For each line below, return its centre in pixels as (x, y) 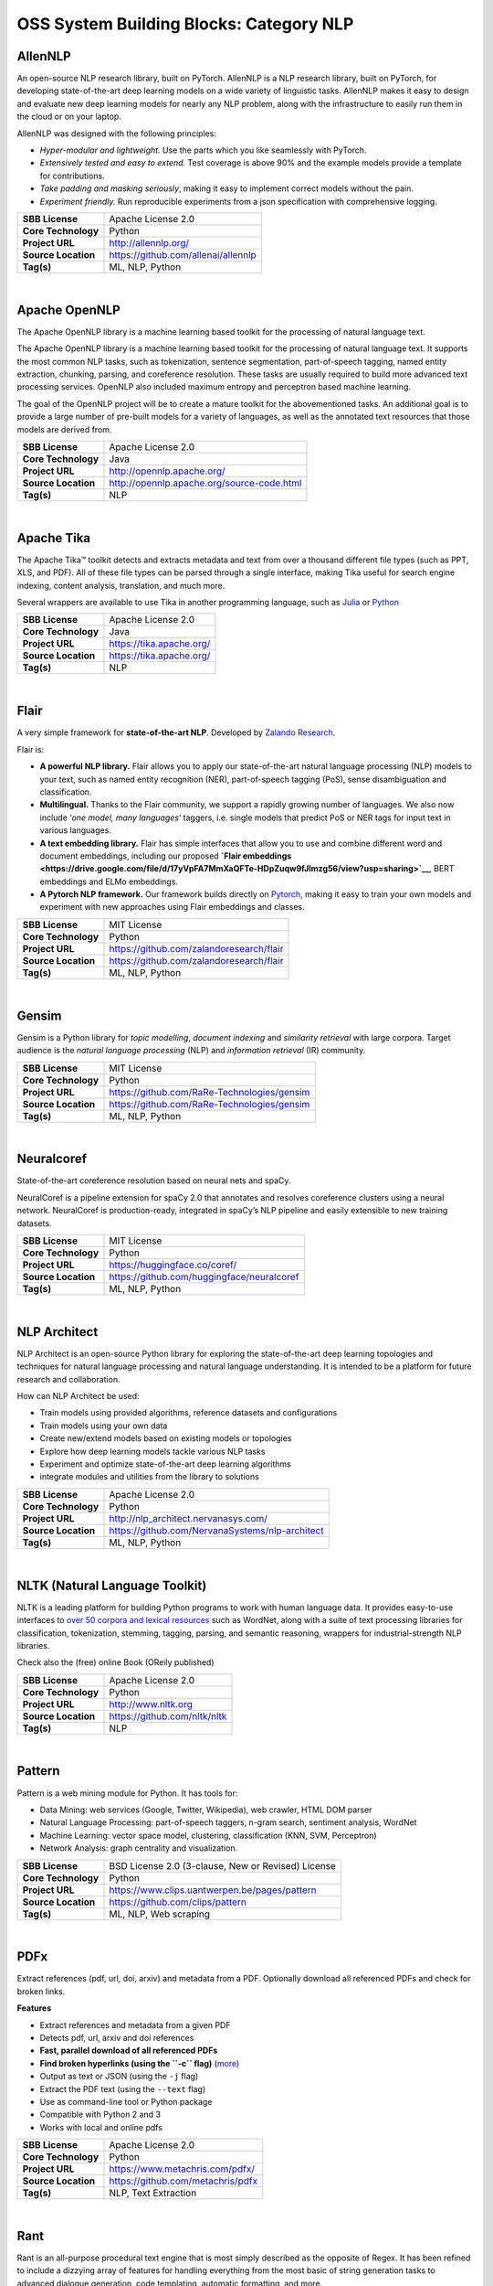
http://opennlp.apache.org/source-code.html (205, 483)
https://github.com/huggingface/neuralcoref (204, 1277)
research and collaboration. (68, 1379)
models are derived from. (64, 429)
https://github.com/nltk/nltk (168, 1716)
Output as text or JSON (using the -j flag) (119, 2077)
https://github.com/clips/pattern (178, 1902)
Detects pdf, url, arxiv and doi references (117, 2038)
